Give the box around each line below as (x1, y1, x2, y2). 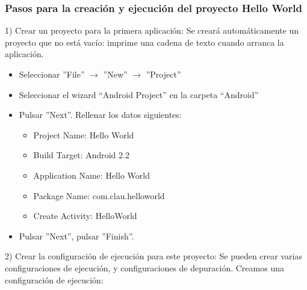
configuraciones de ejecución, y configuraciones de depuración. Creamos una (5, 261, 284, 274)
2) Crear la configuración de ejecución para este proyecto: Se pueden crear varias (5, 250, 302, 262)
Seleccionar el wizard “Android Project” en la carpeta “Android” (19, 88, 259, 100)
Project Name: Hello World (33, 128, 134, 141)
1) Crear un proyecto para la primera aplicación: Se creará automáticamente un (5, 24, 299, 37)
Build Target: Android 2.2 (33, 149, 129, 161)
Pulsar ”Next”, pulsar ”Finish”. (19, 229, 134, 242)
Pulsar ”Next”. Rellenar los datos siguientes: (19, 108, 182, 121)
